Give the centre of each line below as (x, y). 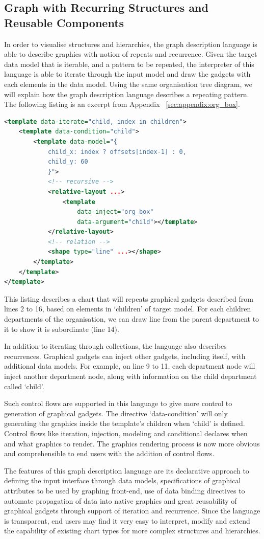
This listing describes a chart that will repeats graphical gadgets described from (129, 298)
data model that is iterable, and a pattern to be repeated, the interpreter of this (129, 64)
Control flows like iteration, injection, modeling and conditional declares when (126, 433)
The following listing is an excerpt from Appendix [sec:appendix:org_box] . (122, 104)
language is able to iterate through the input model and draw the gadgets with (127, 74)
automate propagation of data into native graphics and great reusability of (121, 500)
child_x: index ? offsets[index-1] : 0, (117, 152)
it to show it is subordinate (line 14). (62, 329)
